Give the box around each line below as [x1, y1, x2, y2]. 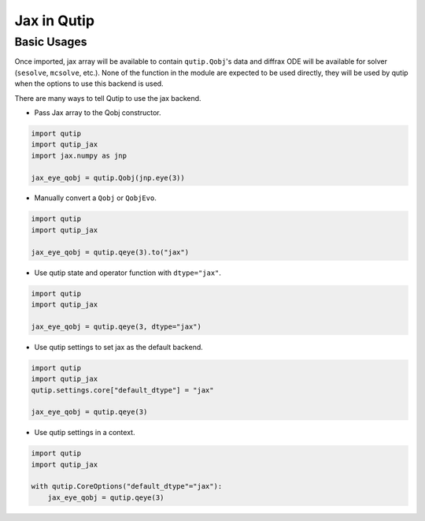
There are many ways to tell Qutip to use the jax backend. [14, 93, 201, 102]
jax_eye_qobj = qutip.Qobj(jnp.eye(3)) [31, 173, 185, 182]
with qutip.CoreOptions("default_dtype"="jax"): [31, 482, 223, 491]
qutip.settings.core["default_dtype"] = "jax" [31, 385, 214, 394]
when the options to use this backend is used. [14, 79, 164, 88]
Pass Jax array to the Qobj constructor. [34, 107, 161, 117]
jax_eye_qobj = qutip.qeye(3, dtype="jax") [31, 322, 202, 331]
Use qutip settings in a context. [34, 428, 135, 437]
